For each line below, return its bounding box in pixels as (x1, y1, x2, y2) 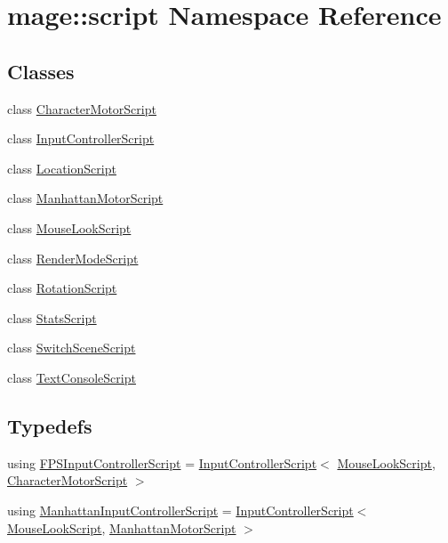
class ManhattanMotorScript (7, 189, 164, 207)
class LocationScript (7, 158, 116, 177)
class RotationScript (7, 279, 117, 297)
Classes (7, 57, 75, 85)
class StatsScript (7, 308, 97, 327)
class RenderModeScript (7, 248, 139, 267)
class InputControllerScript (7, 129, 155, 148)
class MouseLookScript (7, 218, 132, 237)
